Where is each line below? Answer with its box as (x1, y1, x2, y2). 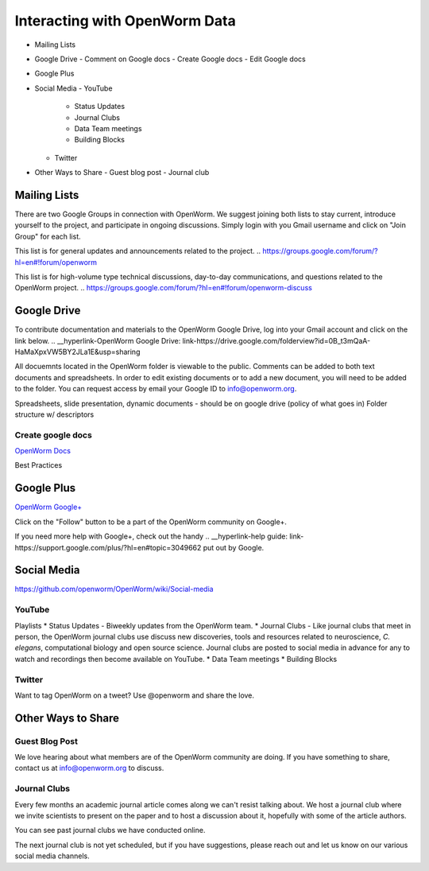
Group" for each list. (14, 231, 81, 241)
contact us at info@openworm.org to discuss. (14, 764, 164, 773)
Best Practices (14, 461, 63, 470)
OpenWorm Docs (14, 446, 71, 456)
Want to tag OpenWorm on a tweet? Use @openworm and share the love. (14, 690, 254, 700)
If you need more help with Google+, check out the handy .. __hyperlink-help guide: (14, 531, 288, 541)
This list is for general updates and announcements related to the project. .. (14, 247, 261, 256)
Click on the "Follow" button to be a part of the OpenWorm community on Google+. (14, 517, 288, 527)
